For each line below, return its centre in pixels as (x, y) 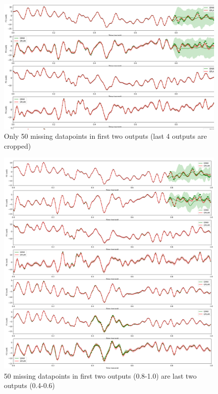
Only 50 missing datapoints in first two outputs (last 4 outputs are (106, 136)
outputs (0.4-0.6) (29, 385)
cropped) (18, 145)
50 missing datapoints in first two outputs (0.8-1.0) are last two (100, 375)
